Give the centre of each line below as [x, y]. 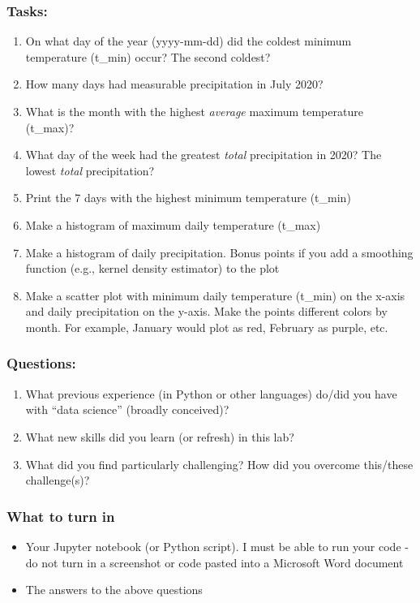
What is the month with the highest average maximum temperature [194, 111]
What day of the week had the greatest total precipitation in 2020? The [204, 155]
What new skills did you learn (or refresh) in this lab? [160, 436]
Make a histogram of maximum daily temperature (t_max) [173, 224]
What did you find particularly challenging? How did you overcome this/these [219, 464]
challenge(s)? [58, 480]
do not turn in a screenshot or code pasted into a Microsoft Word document [214, 562]
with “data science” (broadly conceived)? [127, 409]
